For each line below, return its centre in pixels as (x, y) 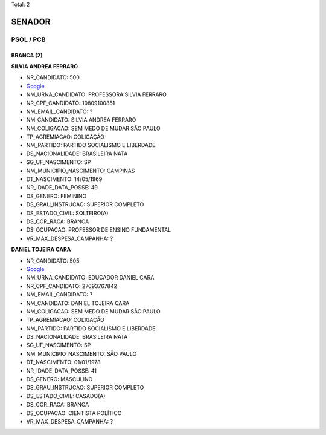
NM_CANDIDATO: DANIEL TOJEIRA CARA (78, 303)
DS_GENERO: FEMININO (56, 196)
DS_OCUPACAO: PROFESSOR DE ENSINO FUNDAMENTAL (99, 230)
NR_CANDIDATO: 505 (53, 261)
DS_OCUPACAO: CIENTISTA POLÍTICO (74, 413)
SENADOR (31, 21)
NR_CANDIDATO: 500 (53, 77)
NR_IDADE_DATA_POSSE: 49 (62, 188)
